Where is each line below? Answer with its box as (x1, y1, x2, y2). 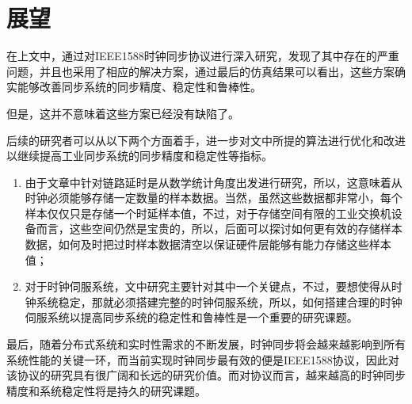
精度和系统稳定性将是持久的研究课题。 (6, 382, 206, 398)
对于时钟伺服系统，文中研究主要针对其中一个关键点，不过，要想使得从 (25, 278, 391, 295)
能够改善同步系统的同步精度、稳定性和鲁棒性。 (17, 78, 261, 95)
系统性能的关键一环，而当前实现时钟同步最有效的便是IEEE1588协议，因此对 (6, 351, 399, 368)
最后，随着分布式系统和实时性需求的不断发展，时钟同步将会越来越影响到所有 (6, 336, 406, 353)
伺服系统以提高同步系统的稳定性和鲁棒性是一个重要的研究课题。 (25, 309, 358, 326)
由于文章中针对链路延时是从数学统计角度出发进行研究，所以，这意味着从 (25, 173, 402, 190)
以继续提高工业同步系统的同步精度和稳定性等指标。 (6, 147, 273, 164)
